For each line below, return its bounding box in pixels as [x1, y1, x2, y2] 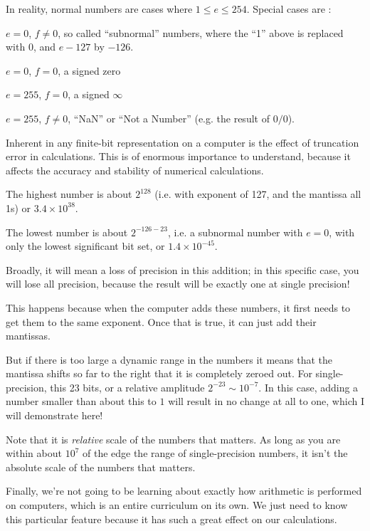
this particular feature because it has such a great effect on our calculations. [6, 511, 337, 526]
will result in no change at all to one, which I [168, 394, 364, 409]
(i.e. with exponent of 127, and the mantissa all [154, 186, 361, 201]
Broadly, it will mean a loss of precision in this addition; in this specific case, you [6, 262, 359, 277]
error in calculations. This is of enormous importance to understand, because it [6, 149, 351, 164]
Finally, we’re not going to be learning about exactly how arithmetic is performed [6, 483, 362, 498]
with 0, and [6, 39, 56, 54]
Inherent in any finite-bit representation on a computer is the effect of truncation [6, 135, 359, 149]
